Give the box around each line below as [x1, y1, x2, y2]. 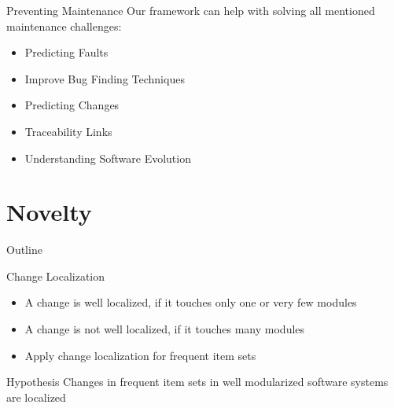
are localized [6, 388, 66, 405]
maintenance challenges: [6, 17, 122, 34]
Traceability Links [24, 123, 112, 139]
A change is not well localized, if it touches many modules [24, 321, 305, 337]
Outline [6, 241, 42, 258]
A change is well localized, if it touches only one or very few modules [24, 294, 357, 311]
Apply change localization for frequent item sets [24, 347, 256, 363]
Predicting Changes [24, 97, 120, 113]
